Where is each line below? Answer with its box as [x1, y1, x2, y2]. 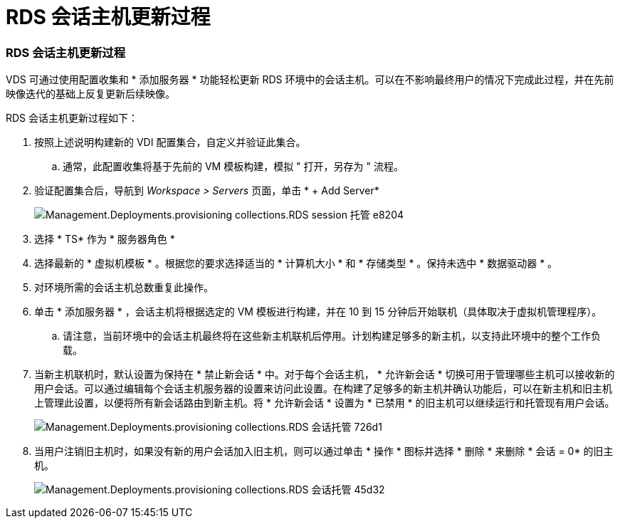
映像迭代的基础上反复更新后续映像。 [6, 88, 175, 100]
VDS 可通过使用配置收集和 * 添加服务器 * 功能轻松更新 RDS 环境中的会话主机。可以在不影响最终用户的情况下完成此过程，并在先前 [6, 73, 614, 86]
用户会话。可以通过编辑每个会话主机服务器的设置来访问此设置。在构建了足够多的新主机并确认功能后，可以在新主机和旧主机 [34, 382, 612, 395]
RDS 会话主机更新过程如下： [6, 112, 139, 125]
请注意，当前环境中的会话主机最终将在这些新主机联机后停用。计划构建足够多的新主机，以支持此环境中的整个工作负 [63, 330, 601, 342]
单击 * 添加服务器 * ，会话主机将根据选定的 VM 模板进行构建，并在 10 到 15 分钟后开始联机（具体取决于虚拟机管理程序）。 [34, 305, 602, 318]
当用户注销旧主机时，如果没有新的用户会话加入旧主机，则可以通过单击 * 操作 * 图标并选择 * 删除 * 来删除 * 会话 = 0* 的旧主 [34, 445, 614, 458]
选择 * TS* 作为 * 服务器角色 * [34, 233, 175, 246]
